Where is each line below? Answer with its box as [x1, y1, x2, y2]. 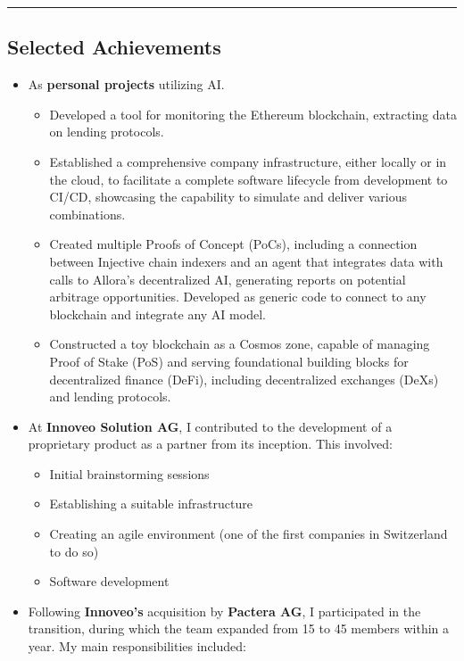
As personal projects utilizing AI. [28, 75, 225, 94]
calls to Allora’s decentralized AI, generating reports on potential [49, 269, 406, 288]
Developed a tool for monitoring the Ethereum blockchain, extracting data [49, 104, 457, 123]
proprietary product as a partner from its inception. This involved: [28, 434, 393, 453]
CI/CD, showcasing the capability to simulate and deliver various [49, 187, 407, 206]
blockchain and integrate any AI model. [49, 304, 266, 323]
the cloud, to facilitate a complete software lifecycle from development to [49, 169, 448, 188]
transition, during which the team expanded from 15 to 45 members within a [28, 619, 450, 638]
